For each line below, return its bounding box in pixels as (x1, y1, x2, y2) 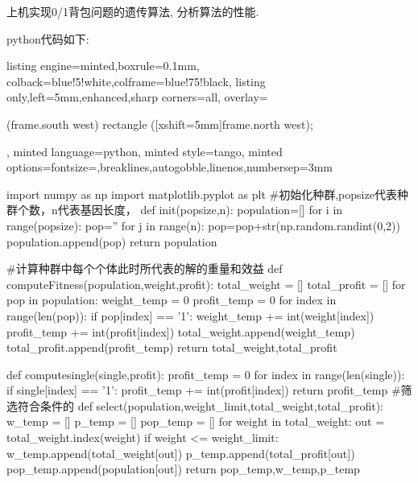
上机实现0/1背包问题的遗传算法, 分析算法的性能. (6, 3, 259, 19)
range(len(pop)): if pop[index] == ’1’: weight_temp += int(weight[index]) (6, 307, 375, 324)
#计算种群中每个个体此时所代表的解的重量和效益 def (6, 260, 283, 277)
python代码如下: (6, 30, 89, 47)
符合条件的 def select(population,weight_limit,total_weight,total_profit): (17, 397, 384, 414)
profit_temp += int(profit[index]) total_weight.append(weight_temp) (6, 323, 355, 340)
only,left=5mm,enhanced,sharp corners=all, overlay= (6, 89, 268, 105)
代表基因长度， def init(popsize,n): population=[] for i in (57, 201, 343, 218)
